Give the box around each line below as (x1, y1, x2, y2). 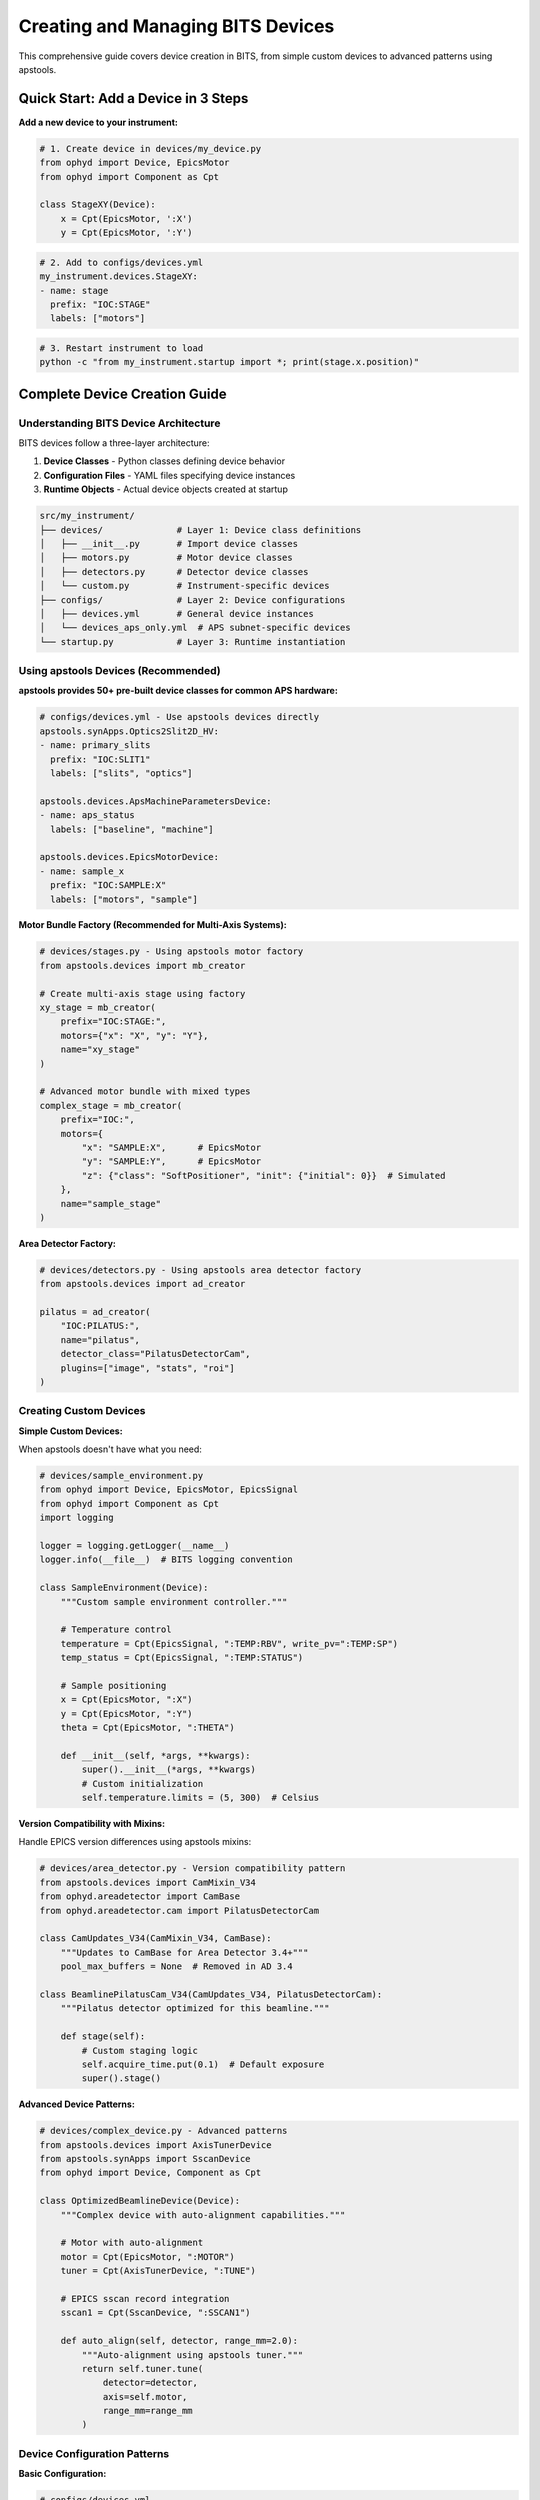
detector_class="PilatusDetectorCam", (60, 1348, 251, 1360)
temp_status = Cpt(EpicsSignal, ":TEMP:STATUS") (60, 1652, 304, 1664)
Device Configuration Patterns (18, 2446, 170, 2460)
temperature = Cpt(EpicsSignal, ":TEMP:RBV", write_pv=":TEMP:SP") (60, 1638, 399, 1649)
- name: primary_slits (39, 740, 151, 751)
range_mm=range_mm (102, 2405, 194, 2417)
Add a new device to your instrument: (18, 116, 179, 128)
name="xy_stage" (60, 1044, 140, 1055)
